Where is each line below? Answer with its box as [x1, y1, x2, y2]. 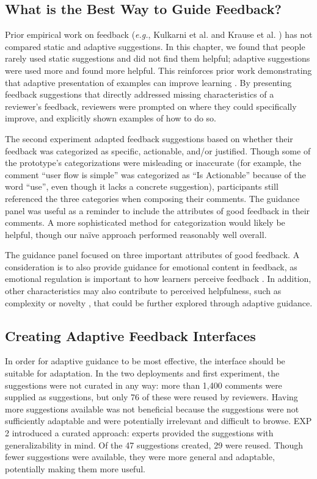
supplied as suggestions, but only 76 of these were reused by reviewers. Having [5, 391, 298, 403]
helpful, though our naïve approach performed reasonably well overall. [5, 228, 267, 240]
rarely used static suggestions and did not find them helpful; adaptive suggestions [5, 52, 310, 65]
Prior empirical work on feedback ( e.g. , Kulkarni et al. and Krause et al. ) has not [5, 28, 313, 41]
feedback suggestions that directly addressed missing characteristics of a [5, 88, 274, 101]
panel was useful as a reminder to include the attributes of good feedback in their [5, 204, 310, 217]
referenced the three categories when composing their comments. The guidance [5, 192, 300, 204]
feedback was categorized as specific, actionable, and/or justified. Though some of [5, 144, 311, 157]
